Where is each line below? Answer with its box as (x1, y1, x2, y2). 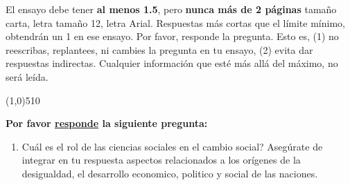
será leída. (6, 69, 49, 84)
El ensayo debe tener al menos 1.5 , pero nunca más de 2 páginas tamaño (6, 2, 337, 16)
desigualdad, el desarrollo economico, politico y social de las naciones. (21, 166, 318, 180)
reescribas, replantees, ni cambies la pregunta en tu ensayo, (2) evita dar (6, 42, 313, 57)
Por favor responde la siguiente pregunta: (6, 116, 208, 130)
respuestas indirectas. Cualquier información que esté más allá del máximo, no (6, 56, 338, 70)
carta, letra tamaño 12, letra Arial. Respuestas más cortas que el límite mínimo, (6, 15, 345, 30)
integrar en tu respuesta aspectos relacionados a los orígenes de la (21, 153, 301, 167)
